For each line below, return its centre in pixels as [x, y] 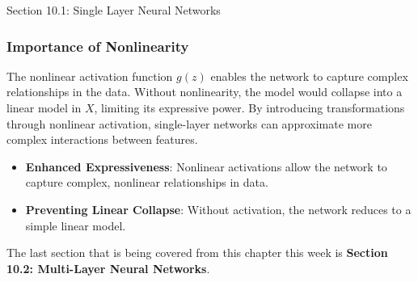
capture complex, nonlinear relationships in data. [147, 182]
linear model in [44, 107]
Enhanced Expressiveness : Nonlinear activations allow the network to [206, 166]
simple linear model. [76, 225]
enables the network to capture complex [309, 76]
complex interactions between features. [102, 139]
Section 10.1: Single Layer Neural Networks [114, 10]
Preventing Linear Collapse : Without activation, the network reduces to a [218, 209]
